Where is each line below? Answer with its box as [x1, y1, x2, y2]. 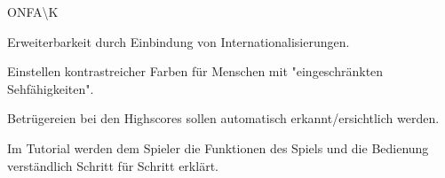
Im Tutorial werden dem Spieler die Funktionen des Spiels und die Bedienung [7, 138, 429, 157]
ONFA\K [7, 3, 59, 20]
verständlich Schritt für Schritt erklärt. [7, 156, 219, 174]
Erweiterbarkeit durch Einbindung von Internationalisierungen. [7, 32, 350, 50]
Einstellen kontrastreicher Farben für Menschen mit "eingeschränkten [7, 62, 384, 81]
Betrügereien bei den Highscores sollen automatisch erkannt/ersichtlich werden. [7, 109, 440, 128]
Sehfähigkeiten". [7, 79, 94, 97]
